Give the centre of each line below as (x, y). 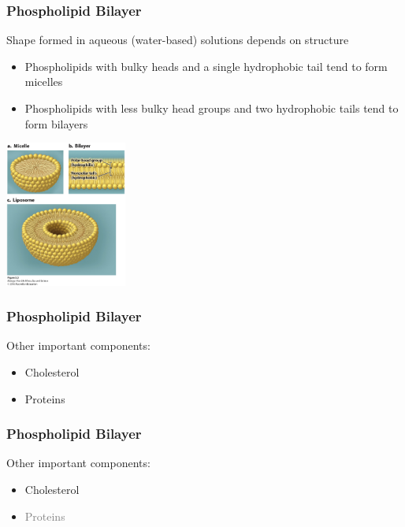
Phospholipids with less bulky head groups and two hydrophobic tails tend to (212, 108)
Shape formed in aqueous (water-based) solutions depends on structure (178, 40)
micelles (44, 82)
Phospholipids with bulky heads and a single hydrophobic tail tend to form (206, 66)
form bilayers (56, 123)
